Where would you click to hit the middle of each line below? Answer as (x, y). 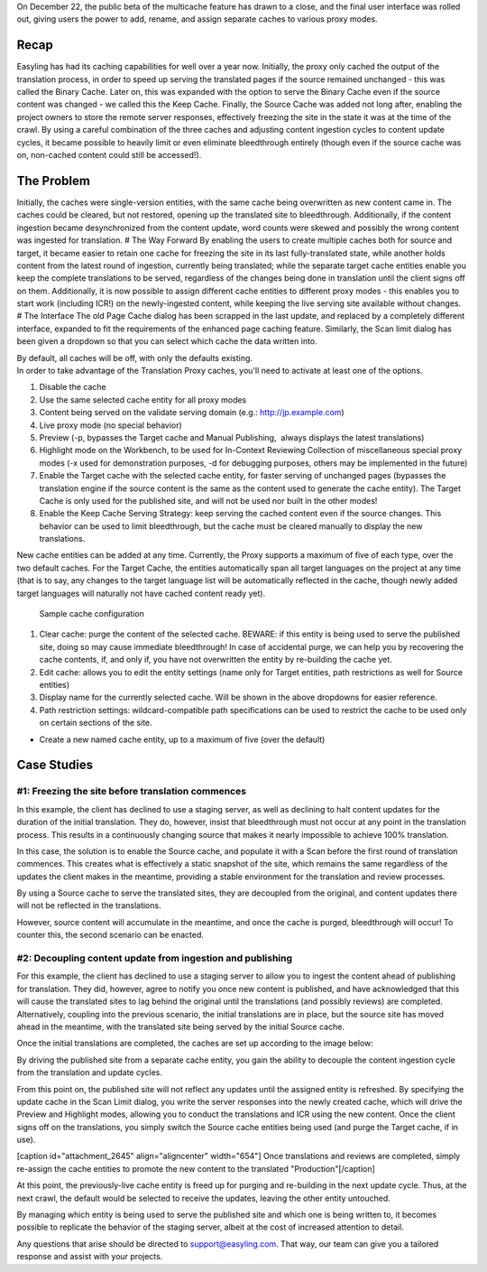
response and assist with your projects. (90, 1257)
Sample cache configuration (92, 614)
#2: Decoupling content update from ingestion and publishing (155, 958)
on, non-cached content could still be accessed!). (109, 155)
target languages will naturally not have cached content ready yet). (141, 593)
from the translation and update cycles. (89, 1072)
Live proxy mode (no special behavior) (110, 425)
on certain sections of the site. (96, 723)
